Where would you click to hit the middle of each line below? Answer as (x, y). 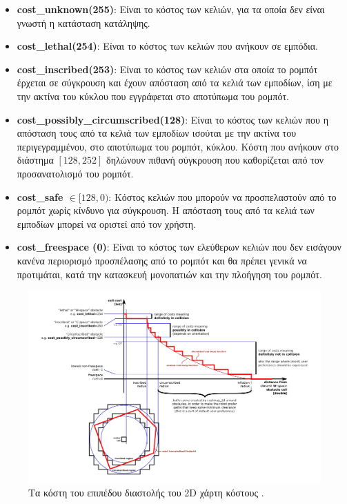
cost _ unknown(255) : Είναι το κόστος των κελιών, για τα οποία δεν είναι (171, 9)
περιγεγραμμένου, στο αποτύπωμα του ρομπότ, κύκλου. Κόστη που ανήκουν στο (178, 146)
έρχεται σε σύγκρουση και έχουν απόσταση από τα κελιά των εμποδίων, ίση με (175, 83)
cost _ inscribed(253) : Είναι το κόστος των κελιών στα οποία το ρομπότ (167, 69)
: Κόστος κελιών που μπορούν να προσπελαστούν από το (222, 196)
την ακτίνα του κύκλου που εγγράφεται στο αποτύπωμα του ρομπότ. (153, 96)
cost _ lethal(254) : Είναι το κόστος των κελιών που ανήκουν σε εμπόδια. (167, 46)
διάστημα (35, 160)
